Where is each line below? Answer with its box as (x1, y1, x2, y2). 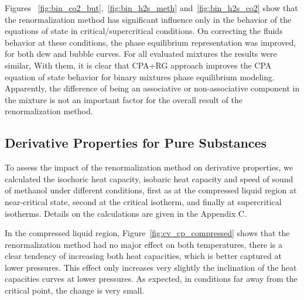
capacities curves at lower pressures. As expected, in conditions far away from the (5, 272, 298, 285)
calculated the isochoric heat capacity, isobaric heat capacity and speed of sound (5, 172, 293, 185)
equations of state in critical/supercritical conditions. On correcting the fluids (5, 25, 283, 37)
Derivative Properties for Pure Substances (5, 134, 267, 152)
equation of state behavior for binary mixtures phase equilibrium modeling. (5, 70, 275, 83)
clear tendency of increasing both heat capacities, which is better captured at (5, 250, 282, 262)
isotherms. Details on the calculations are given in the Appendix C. (5, 207, 247, 219)
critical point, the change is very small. (5, 284, 145, 296)
